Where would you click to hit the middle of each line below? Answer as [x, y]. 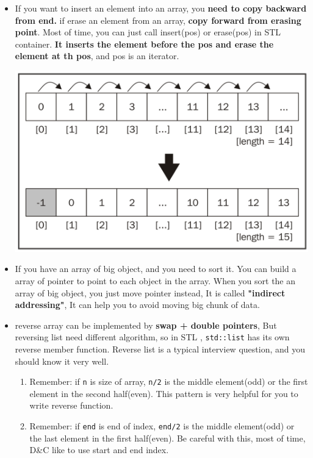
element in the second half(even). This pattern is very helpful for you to [164, 393]
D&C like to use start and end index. [99, 450]
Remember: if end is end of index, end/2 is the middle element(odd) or [162, 426]
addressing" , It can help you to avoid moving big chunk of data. [137, 305]
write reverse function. [71, 405]
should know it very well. [62, 361]
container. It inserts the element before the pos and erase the [144, 44]
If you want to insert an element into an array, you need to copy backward [161, 8]
